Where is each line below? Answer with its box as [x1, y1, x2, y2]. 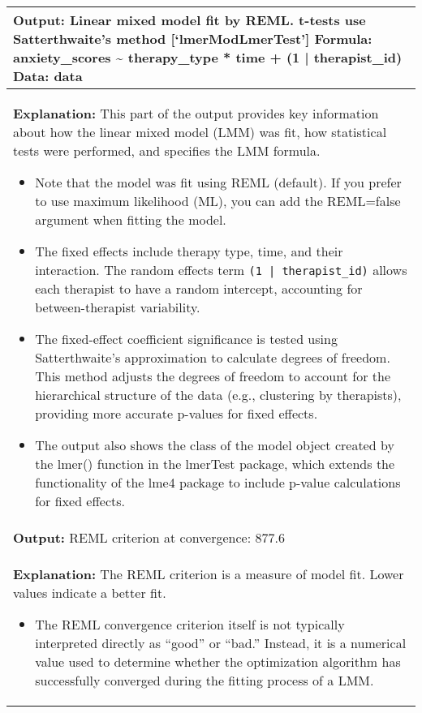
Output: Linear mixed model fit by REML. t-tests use [13, 11, 366, 29]
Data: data [13, 67, 83, 85]
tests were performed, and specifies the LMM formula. [13, 141, 321, 160]
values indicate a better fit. [13, 583, 166, 602]
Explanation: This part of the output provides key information [13, 104, 379, 122]
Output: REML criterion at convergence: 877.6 [13, 528, 285, 547]
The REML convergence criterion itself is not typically [35, 615, 345, 634]
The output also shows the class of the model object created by [35, 436, 394, 454]
